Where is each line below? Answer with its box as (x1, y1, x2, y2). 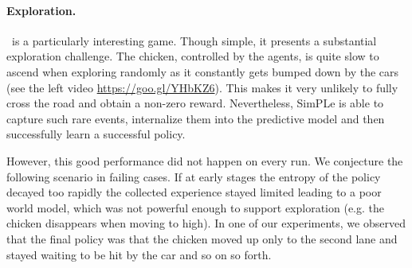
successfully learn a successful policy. (6, 126, 186, 142)
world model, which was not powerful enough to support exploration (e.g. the (6, 199, 385, 216)
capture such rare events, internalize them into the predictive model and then (6, 110, 385, 126)
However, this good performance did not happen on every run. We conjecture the (6, 152, 403, 169)
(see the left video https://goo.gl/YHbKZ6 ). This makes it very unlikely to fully (6, 79, 398, 95)
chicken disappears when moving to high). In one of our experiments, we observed (6, 215, 406, 231)
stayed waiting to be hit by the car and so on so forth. (6, 246, 272, 262)
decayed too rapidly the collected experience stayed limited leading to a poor (6, 184, 382, 200)
